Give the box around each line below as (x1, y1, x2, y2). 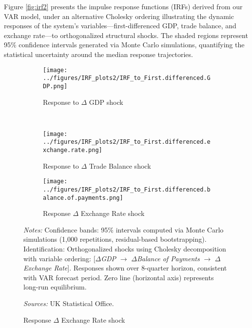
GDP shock (89, 96, 123, 107)
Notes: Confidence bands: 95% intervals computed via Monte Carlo (23, 224, 224, 234)
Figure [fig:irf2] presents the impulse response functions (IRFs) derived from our (4, 1, 243, 11)
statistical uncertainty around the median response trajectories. (4, 49, 193, 59)
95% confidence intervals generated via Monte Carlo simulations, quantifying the (4, 39, 245, 50)
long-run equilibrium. (23, 282, 87, 292)
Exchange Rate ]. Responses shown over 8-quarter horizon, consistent (23, 263, 227, 273)
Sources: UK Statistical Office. (23, 298, 114, 308)
